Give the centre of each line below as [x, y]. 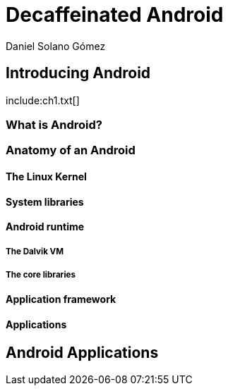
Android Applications [82, 352]
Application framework [61, 299]
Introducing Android [78, 73]
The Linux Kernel [46, 176]
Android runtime [45, 227]
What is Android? [54, 124]
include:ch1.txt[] [43, 100]
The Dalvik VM [35, 251]
